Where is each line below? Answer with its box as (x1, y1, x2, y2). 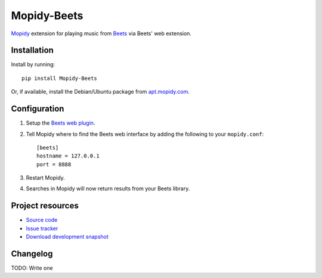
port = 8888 (36, 161, 72, 168)
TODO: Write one (11, 264, 53, 271)
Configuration (11, 104, 64, 114)
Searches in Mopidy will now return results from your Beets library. (26, 185, 190, 192)
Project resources (11, 200, 79, 211)
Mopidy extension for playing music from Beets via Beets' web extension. (11, 30, 192, 37)
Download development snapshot (26, 233, 109, 240)
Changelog (11, 248, 53, 259)
